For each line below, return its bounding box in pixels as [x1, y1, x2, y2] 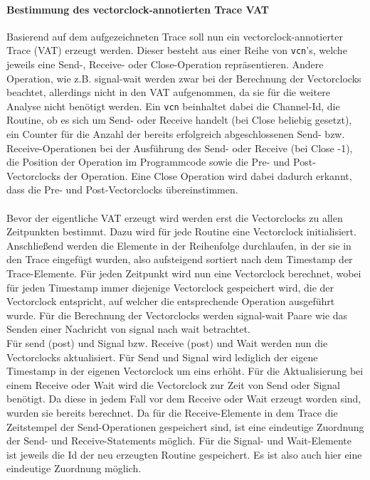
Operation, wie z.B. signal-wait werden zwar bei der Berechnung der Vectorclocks [6, 70, 361, 85]
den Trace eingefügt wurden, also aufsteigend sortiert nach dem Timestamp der [6, 252, 353, 267]
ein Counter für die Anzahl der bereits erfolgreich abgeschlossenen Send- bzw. [6, 127, 345, 142]
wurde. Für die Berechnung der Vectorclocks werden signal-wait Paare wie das [6, 307, 348, 322]
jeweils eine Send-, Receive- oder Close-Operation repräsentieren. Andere [6, 57, 324, 72]
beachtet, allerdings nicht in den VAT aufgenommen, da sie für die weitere [6, 85, 330, 100]
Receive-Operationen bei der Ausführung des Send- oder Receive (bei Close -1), [6, 140, 353, 155]
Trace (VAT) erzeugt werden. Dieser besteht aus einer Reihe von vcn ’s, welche [6, 43, 347, 58]
